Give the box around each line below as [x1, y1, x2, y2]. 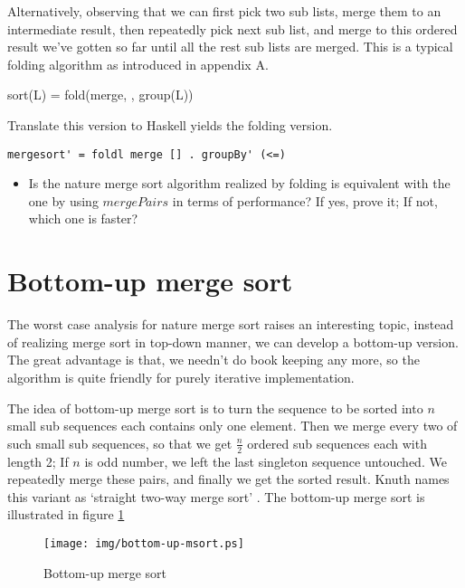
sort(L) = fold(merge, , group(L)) [7, 85, 194, 104]
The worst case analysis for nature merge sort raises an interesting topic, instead [7, 315, 454, 334]
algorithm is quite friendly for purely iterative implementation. [7, 367, 355, 386]
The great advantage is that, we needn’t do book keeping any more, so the [7, 350, 420, 369]
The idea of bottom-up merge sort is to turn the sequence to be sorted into [7, 398, 423, 417]
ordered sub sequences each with [247, 433, 427, 452]
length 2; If [7, 451, 69, 470]
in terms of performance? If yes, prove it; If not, [172, 191, 438, 210]
